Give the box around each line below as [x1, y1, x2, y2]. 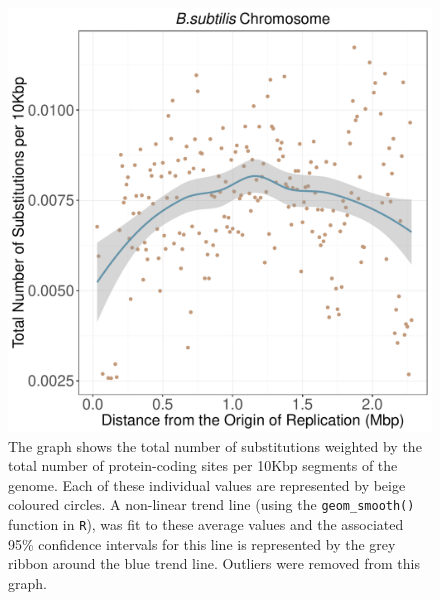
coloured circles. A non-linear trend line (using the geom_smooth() [8, 494, 415, 515]
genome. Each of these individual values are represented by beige [8, 474, 406, 495]
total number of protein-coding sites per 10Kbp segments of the [8, 455, 398, 476]
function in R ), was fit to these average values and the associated [8, 514, 404, 535]
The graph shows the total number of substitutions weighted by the [8, 435, 422, 456]
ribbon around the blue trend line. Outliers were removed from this [8, 553, 420, 574]
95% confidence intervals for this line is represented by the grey [8, 533, 396, 554]
